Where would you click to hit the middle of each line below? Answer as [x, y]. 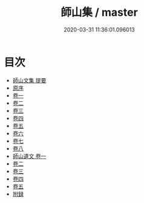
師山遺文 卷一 [29, 156]
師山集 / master [99, 12]
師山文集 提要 [29, 80]
